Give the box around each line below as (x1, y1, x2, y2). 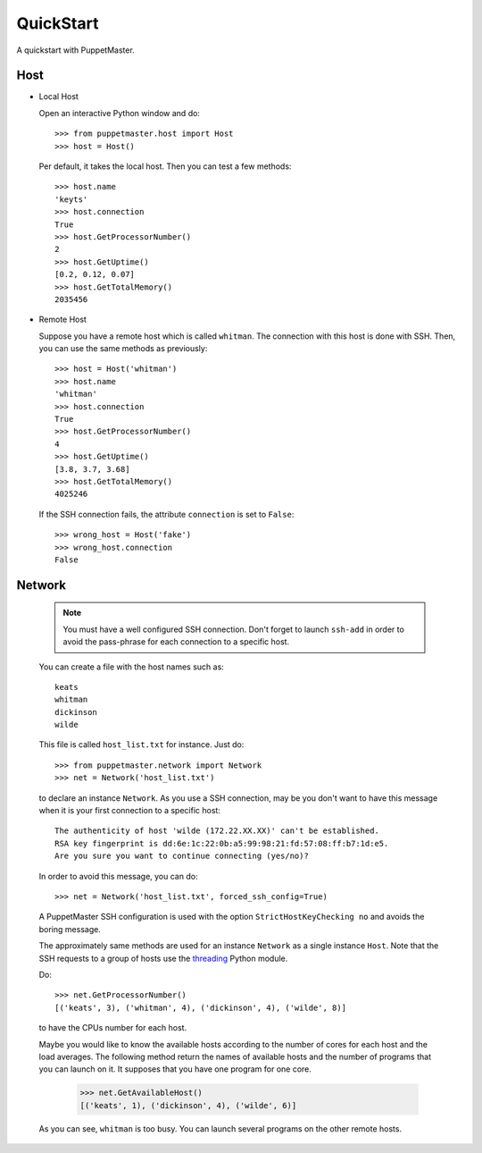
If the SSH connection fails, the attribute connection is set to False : (38, 509, 295, 519)
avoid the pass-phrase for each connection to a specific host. (62, 636, 290, 647)
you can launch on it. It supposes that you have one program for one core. (38, 1064, 312, 1074)
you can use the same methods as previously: (38, 343, 208, 354)
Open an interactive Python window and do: (38, 107, 201, 118)
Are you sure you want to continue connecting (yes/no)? (54, 851, 310, 862)
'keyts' (54, 194, 88, 205)
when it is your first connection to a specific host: (38, 805, 220, 816)
